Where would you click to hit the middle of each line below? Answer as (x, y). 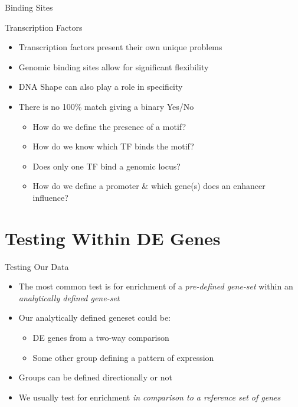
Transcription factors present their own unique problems (120, 47)
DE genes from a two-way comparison (101, 338)
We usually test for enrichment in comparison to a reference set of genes (150, 397)
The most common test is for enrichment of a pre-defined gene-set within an (156, 286)
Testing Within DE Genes (113, 238)
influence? (50, 197)
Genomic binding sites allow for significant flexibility (114, 66)
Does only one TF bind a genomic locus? (107, 166)
